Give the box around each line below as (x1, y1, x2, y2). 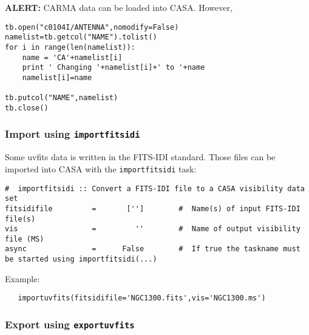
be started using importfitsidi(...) (5, 255, 157, 264)
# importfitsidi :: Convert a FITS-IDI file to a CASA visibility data (5, 184, 305, 193)
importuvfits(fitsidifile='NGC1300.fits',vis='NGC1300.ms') (18, 294, 266, 303)
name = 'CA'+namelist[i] (22, 53, 123, 62)
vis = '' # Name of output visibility (5, 225, 301, 234)
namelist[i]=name (22, 73, 92, 82)
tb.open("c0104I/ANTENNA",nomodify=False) (5, 22, 179, 32)
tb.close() (5, 103, 49, 112)
